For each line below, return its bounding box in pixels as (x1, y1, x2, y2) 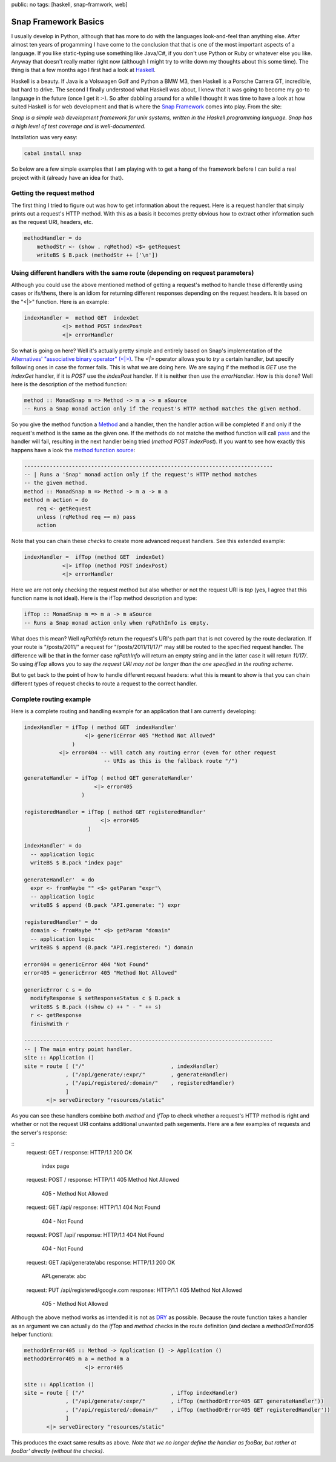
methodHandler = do (24, 235, 82, 242)
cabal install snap (24, 150, 82, 157)
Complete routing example (11, 695, 91, 703)
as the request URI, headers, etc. (11, 219, 93, 226)
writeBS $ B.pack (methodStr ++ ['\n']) (36, 252, 159, 258)
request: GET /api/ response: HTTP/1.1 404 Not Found (26, 1204, 160, 1211)
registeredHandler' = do (24, 918, 98, 926)
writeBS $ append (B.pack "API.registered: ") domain (30, 944, 194, 951)
